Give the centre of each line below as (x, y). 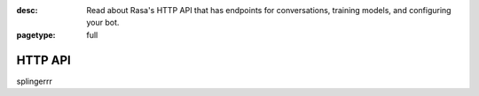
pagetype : (36, 34)
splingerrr (35, 81)
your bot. (103, 23)
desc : (27, 10)
